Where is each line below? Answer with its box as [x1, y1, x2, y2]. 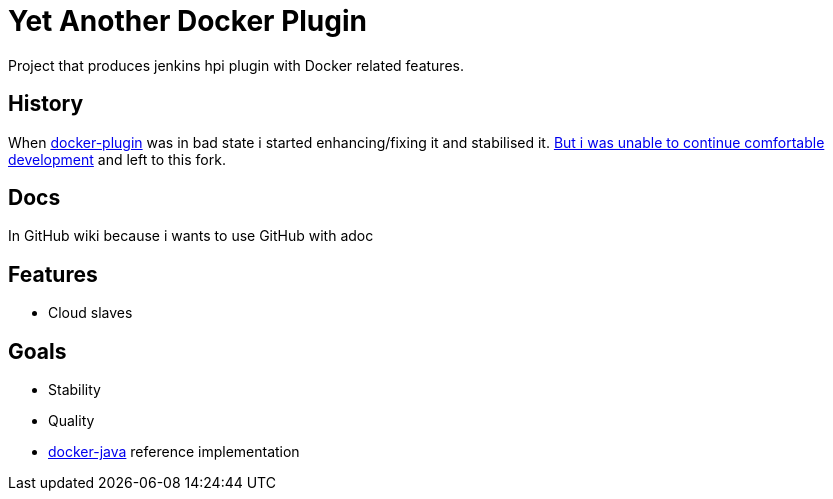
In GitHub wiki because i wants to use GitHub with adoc [8, 227, 374, 245]
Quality [48, 412, 95, 430]
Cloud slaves [48, 304, 133, 322]
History [8, 91, 84, 117]
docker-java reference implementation [48, 443, 300, 461]
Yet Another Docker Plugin [8, 4, 368, 38]
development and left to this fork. [8, 150, 226, 168]
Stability [48, 381, 101, 399]
